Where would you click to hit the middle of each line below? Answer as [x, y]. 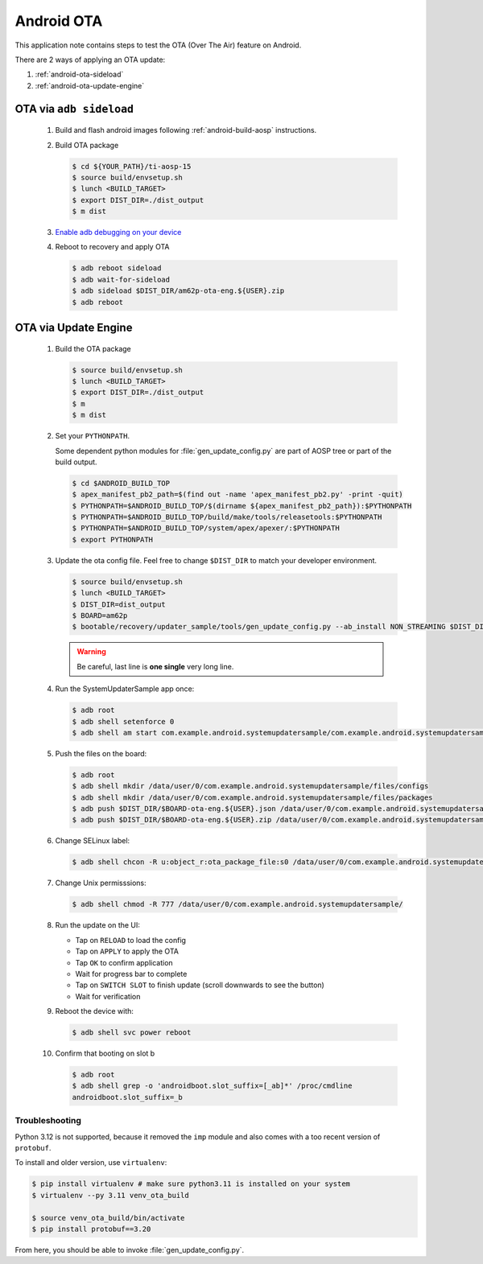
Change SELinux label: [93, 841]
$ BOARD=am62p [100, 615]
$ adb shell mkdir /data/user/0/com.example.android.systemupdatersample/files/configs [250, 786]
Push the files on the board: [101, 753]
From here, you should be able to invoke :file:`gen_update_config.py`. [130, 1250]
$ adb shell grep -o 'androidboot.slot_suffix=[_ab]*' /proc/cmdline [212, 1086]
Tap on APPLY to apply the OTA [127, 951]
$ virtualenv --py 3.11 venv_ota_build [110, 1195]
